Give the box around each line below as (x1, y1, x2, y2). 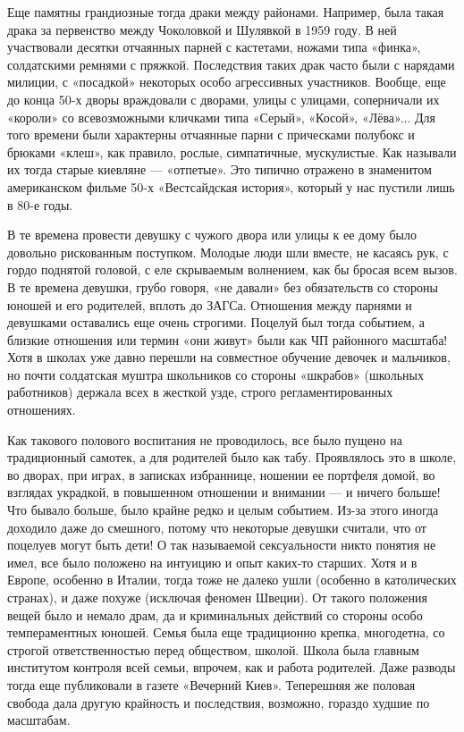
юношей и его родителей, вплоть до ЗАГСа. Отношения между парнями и (7, 295, 412, 314)
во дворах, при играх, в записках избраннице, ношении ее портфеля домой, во (7, 465, 435, 484)
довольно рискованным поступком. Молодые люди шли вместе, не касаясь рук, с (7, 242, 449, 261)
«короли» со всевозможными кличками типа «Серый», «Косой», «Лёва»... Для (7, 107, 435, 126)
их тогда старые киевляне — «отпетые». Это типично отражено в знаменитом (7, 160, 432, 179)
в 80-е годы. (7, 195, 73, 214)
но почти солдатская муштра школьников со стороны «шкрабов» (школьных (7, 365, 424, 383)
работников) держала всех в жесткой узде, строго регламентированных (7, 383, 393, 401)
